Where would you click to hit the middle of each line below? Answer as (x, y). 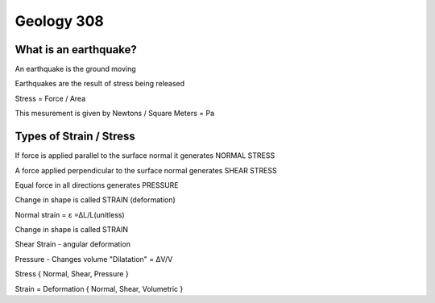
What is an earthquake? (76, 50)
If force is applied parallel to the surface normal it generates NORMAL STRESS (145, 156)
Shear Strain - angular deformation (72, 244)
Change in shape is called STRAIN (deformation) (95, 200)
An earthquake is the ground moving (75, 69)
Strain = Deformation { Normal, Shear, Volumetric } (99, 288)
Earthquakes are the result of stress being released (100, 84)
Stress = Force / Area (50, 98)
